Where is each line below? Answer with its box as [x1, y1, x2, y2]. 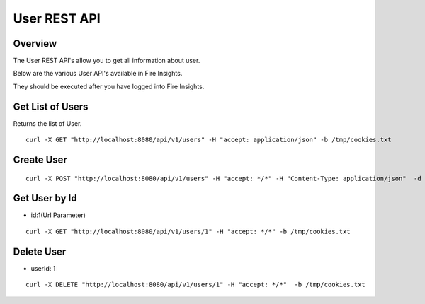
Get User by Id [13, 192, 77, 204]
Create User [13, 153, 67, 165]
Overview [13, 37, 57, 49]
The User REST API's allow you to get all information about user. [13, 57, 200, 65]
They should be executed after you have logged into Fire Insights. [13, 82, 205, 90]
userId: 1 [30, 264, 56, 272]
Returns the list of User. [13, 119, 82, 127]
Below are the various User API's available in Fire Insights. [13, 69, 183, 78]
